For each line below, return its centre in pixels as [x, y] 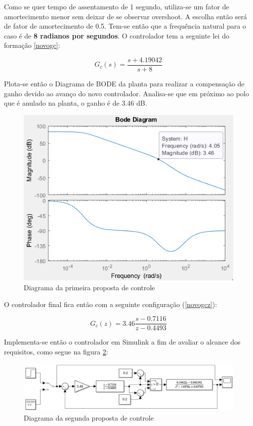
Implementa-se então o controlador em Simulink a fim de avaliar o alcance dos [122, 342]
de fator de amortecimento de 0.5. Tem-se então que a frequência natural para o [125, 26]
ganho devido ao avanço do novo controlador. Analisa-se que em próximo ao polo [126, 93]
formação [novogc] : [32, 45]
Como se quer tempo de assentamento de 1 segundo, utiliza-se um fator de [117, 6]
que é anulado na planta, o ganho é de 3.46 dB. [76, 103]
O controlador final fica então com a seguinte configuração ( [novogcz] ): [111, 304]
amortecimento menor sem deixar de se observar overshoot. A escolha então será [126, 16]
